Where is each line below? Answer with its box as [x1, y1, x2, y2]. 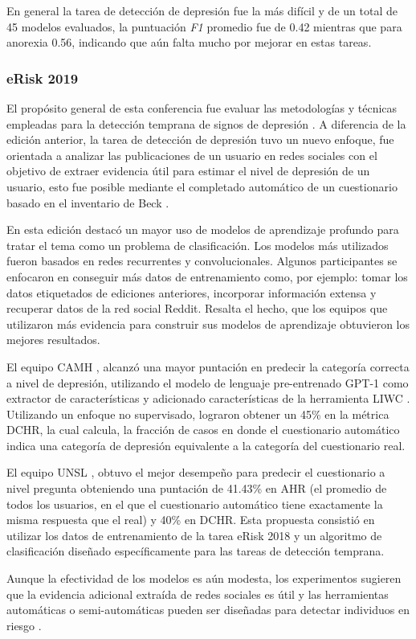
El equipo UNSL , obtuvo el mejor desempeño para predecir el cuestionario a [6, 464, 385, 481]
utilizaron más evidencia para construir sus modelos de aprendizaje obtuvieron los [6, 315, 410, 332]
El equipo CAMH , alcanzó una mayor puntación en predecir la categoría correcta [6, 358, 410, 375]
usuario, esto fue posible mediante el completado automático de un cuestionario [6, 178, 398, 195]
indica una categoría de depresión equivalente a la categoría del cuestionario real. [6, 436, 406, 453]
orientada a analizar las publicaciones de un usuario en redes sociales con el [6, 146, 377, 163]
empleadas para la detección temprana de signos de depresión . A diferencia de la [6, 115, 406, 132]
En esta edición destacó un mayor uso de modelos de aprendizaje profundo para [6, 221, 399, 238]
